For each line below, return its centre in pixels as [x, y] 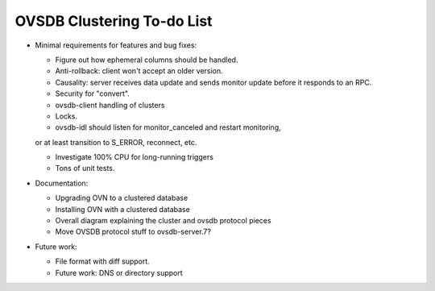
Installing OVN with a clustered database [123, 209]
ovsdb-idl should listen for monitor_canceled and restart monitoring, [168, 127]
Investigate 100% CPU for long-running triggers [134, 157]
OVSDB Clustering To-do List [114, 21]
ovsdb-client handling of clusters [110, 105]
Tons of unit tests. [85, 168]
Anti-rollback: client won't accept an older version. [139, 71]
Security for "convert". [93, 94]
